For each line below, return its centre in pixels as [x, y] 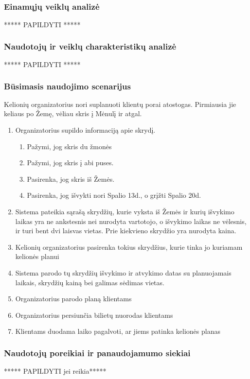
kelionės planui [37, 256]
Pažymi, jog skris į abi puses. [70, 163]
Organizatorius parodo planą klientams [73, 299]
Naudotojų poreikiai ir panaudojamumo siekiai [97, 353]
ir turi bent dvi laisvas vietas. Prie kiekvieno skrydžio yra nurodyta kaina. [126, 231]
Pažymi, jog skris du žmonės [69, 146]
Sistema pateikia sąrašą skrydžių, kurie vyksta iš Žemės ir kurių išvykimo [125, 211]
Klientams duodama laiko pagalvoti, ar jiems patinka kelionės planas [118, 331]
